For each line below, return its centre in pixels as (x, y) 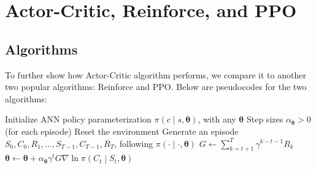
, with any (217, 119)
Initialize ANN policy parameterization (78, 119)
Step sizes (265, 119)
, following (134, 143)
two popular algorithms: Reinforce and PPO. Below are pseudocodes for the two (156, 87)
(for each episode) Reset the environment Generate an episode (122, 131)
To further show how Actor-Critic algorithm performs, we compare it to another (156, 74)
